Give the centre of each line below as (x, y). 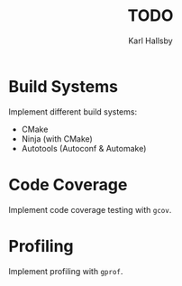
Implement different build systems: (73, 111)
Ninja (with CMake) (57, 138)
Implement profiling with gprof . (66, 271)
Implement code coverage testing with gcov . (90, 209)
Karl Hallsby (150, 41)
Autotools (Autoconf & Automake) (84, 148)
